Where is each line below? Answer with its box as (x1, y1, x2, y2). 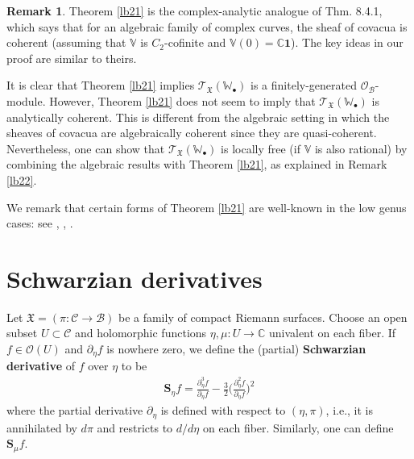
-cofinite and (164, 34, 226, 51)
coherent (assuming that (6, 34, 126, 51)
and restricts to (97, 419, 173, 436)
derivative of (6, 357, 75, 374)
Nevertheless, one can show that (6, 140, 165, 156)
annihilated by (6, 419, 77, 436)
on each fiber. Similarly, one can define (202, 419, 394, 436)
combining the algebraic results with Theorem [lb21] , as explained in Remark (6, 156, 387, 173)
